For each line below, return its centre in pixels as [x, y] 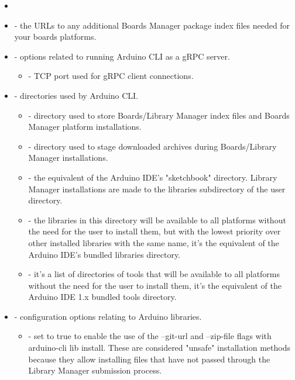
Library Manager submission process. [95, 370]
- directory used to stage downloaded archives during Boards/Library [152, 146]
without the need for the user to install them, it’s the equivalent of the [155, 285]
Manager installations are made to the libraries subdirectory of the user [157, 189]
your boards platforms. [55, 37]
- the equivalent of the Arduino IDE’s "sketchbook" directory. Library [153, 177]
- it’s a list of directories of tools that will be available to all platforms [154, 274]
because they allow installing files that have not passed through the [149, 359]
